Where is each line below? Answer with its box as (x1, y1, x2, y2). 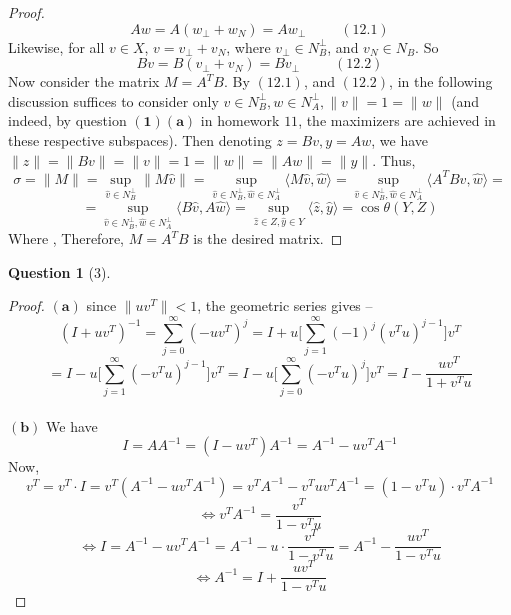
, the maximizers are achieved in (298, 110, 496, 131)
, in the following (389, 71, 493, 92)
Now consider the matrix (8, 71, 160, 92)
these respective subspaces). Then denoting (8, 129, 272, 150)
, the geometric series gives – (197, 295, 373, 316)
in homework (200, 110, 280, 131)
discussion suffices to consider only (8, 90, 219, 111)
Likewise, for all (8, 36, 105, 57)
